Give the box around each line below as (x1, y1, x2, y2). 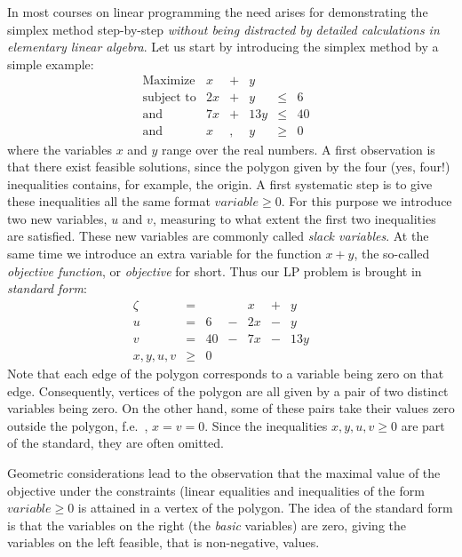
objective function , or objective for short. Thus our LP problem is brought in (7, 261, 422, 280)
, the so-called (354, 244, 430, 263)
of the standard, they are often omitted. (7, 434, 225, 452)
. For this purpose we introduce (281, 192, 452, 211)
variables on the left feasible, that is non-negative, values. (7, 533, 320, 552)
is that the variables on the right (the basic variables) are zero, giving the (7, 515, 406, 534)
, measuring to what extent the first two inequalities (152, 209, 436, 227)
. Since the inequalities (204, 416, 328, 434)
